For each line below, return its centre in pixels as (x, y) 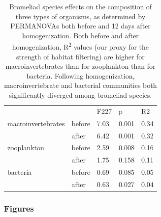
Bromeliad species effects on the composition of (80, 6)
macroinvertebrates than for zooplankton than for (80, 66)
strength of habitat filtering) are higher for (80, 56)
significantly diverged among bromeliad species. (80, 95)
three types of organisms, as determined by (80, 16)
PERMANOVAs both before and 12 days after (80, 26)
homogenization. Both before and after (80, 35)
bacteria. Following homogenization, (80, 75)
